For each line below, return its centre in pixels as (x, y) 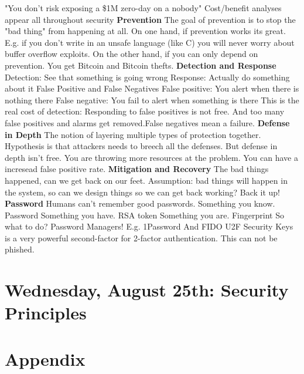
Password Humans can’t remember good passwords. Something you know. (140, 203)
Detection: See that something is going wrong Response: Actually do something (147, 77)
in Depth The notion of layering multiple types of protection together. (133, 134)
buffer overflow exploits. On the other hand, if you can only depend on (131, 54)
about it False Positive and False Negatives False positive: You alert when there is (152, 88)
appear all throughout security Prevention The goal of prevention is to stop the (150, 19)
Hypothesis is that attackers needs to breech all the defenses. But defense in (141, 146)
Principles (46, 313)
